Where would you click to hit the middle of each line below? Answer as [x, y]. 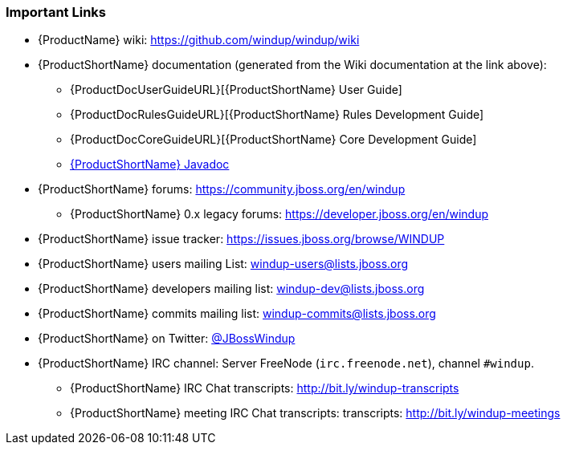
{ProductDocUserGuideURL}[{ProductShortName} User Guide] [236, 90]
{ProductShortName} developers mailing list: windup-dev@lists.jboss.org [231, 289]
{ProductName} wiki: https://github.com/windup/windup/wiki [199, 40]
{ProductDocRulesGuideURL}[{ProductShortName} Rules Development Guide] [277, 115]
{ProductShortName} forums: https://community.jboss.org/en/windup [222, 189]
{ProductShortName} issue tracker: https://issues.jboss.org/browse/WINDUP [241, 239]
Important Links [56, 12]
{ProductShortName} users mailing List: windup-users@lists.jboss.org [223, 264]
